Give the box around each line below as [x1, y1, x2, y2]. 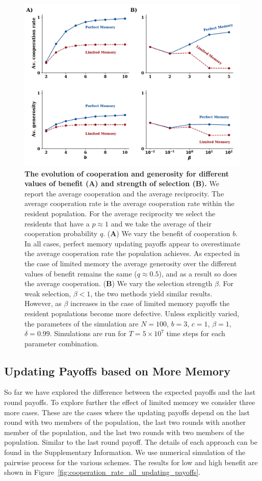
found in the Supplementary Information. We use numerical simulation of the [4, 447, 246, 458]
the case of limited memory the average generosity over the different [24, 258, 237, 268]
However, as [24, 298, 62, 309]
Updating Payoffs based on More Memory [4, 363, 230, 378]
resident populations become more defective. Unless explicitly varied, [24, 308, 240, 318]
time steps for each [166, 328, 225, 339]
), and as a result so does [159, 268, 237, 279]
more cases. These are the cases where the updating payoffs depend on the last [4, 407, 250, 417]
